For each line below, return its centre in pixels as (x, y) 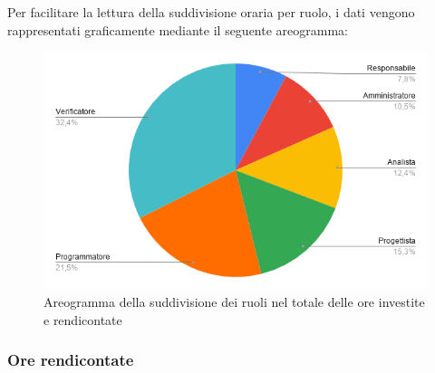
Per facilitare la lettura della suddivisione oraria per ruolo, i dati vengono (211, 12)
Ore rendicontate (71, 360)
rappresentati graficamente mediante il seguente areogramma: (178, 29)
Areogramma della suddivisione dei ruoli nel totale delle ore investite (234, 301)
